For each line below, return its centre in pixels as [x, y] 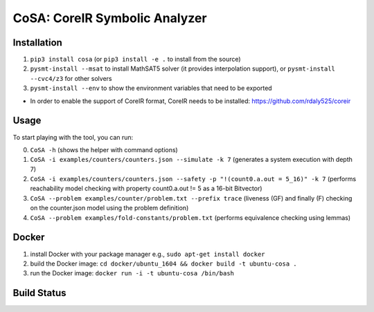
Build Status [39, 293]
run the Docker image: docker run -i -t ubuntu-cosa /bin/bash [132, 273]
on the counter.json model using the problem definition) [109, 208]
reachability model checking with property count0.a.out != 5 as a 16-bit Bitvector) [146, 189]
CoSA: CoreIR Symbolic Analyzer [110, 18]
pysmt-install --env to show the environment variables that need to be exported [151, 88]
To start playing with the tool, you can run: [73, 137]
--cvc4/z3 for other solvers [71, 78]
